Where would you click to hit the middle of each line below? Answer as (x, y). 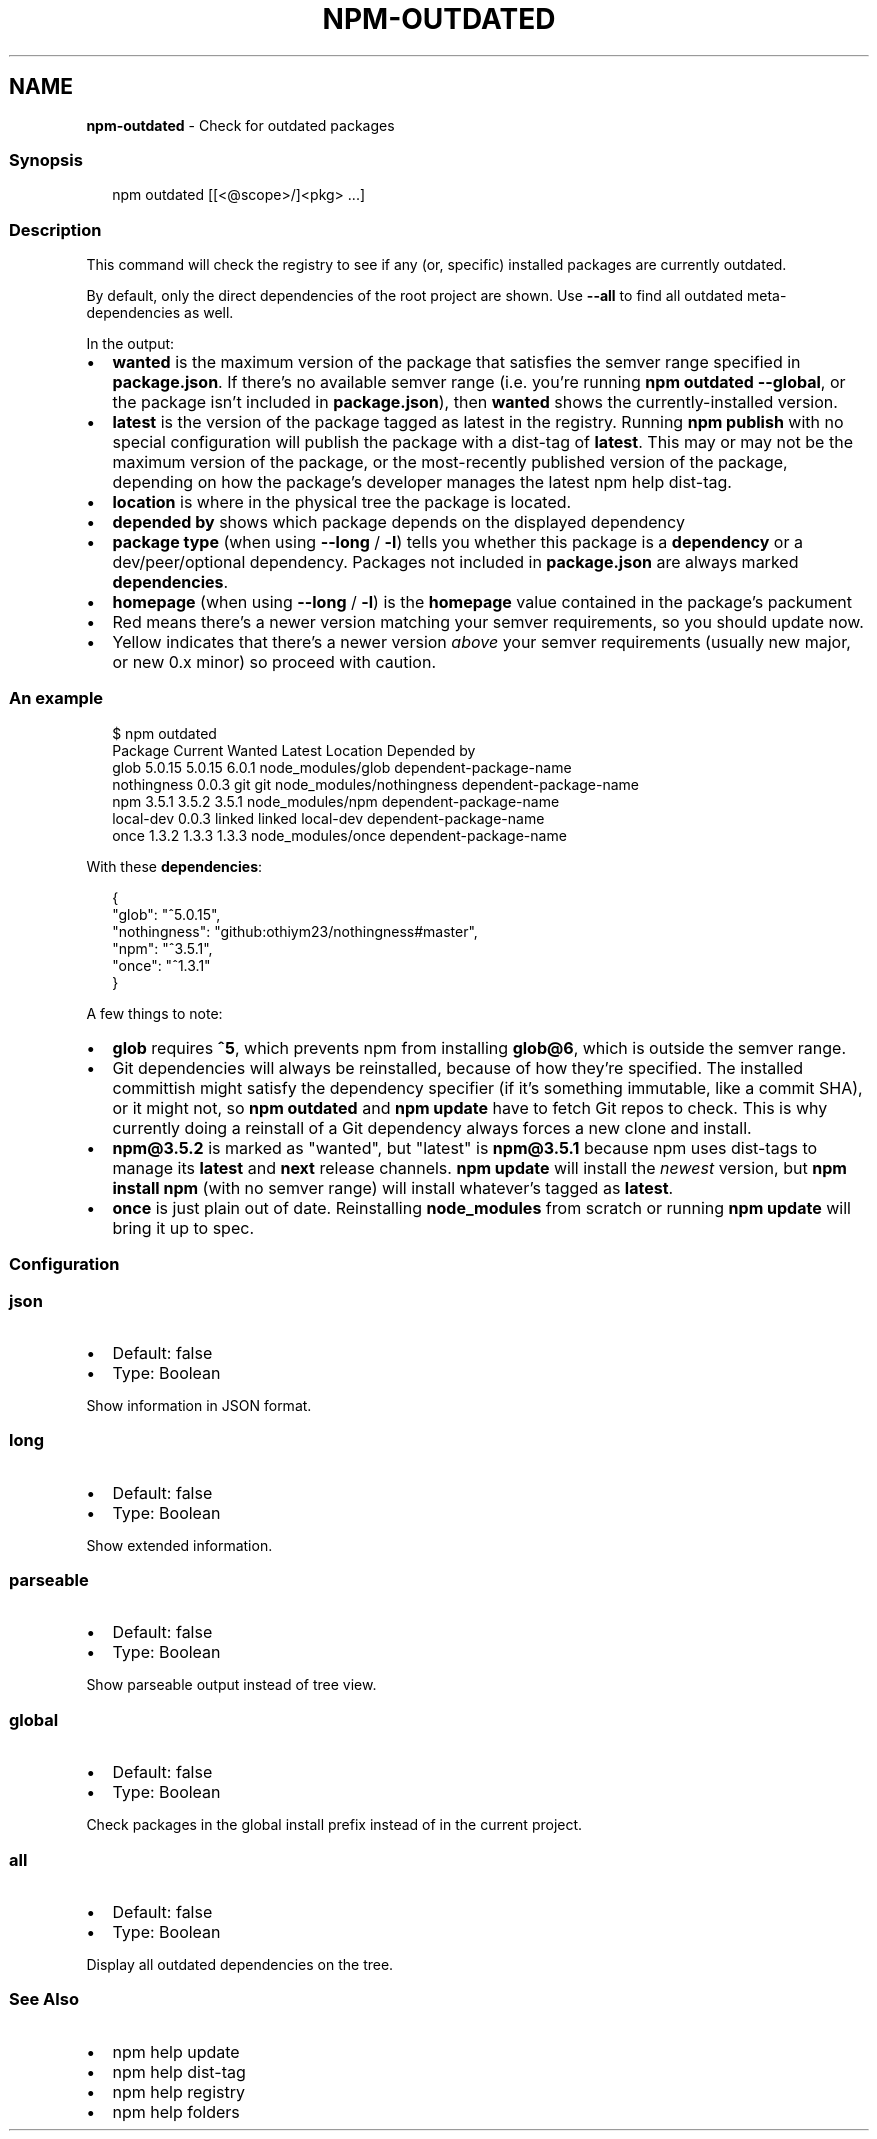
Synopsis (46, 159)
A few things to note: (154, 1013)
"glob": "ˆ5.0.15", (166, 914)
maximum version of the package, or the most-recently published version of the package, (450, 462)
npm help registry (178, 2091)
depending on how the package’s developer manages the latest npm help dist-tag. (422, 482)
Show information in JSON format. (199, 1405)
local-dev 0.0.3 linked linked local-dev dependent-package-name (328, 818)
